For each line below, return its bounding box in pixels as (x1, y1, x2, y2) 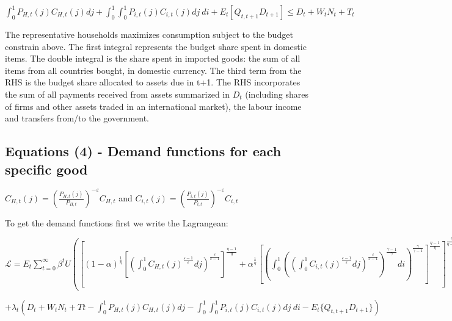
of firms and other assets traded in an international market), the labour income (5, 99, 302, 112)
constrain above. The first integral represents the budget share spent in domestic (5, 40, 307, 52)
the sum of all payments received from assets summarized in (5, 87, 230, 100)
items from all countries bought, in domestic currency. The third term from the (5, 63, 302, 76)
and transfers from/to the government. (5, 112, 149, 124)
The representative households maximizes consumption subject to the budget (5, 28, 293, 40)
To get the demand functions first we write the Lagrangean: (5, 216, 228, 229)
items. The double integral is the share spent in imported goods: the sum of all (5, 52, 301, 65)
